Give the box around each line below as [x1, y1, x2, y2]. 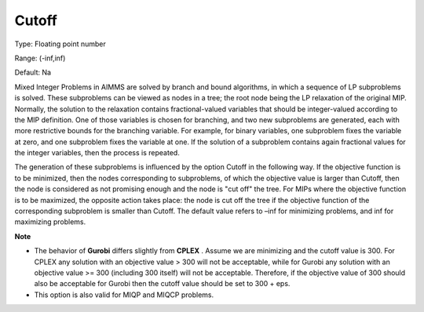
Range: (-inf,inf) [14, 53, 66, 63]
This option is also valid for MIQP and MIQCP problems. [34, 290, 214, 299]
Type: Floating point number [14, 39, 106, 49]
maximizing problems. [14, 217, 86, 227]
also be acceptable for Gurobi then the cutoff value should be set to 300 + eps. [34, 279, 291, 288]
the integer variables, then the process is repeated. [14, 148, 180, 158]
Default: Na [14, 67, 51, 78]
